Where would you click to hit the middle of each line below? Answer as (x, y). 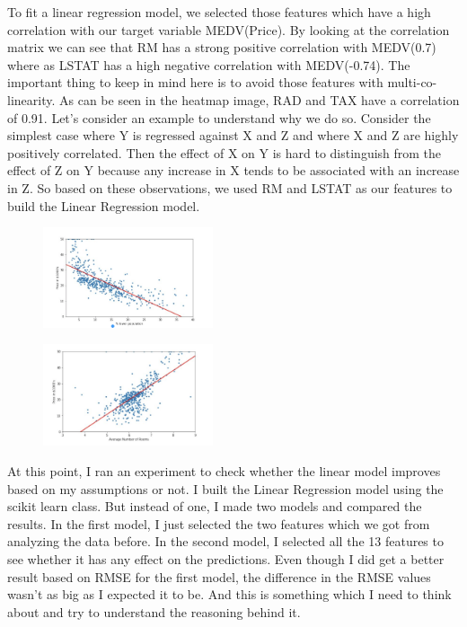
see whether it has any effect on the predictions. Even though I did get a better (226, 558)
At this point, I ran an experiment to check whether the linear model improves (224, 470)
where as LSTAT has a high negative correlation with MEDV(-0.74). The (209, 64)
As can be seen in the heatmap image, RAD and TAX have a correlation (260, 99)
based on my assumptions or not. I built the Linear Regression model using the (225, 488)
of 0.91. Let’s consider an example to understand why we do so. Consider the (219, 117)
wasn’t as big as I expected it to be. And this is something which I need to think (229, 594)
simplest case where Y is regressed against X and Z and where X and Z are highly (233, 135)
